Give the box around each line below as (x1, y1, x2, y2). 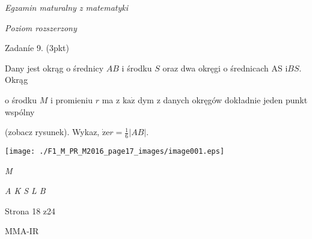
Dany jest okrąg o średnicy (5, 61, 104, 74)
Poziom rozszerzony (5, 21, 77, 34)
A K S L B (5, 184, 46, 197)
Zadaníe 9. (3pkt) (5, 41, 69, 54)
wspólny (5, 105, 35, 118)
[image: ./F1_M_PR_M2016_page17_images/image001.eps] (5, 147, 225, 156)
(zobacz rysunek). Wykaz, (5, 126, 100, 138)
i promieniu (50, 93, 93, 106)
